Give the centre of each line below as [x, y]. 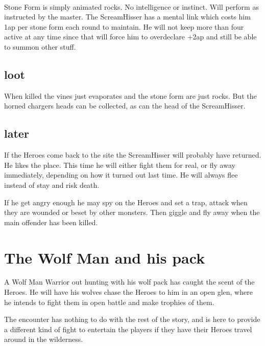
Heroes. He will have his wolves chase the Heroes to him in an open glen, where [128, 292]
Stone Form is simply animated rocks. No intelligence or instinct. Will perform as [131, 6]
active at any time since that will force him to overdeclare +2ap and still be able [130, 37]
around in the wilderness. [44, 339]
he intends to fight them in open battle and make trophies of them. [109, 302]
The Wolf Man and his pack [105, 257]
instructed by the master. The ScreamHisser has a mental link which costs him [127, 17]
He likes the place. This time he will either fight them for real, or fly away [120, 165]
